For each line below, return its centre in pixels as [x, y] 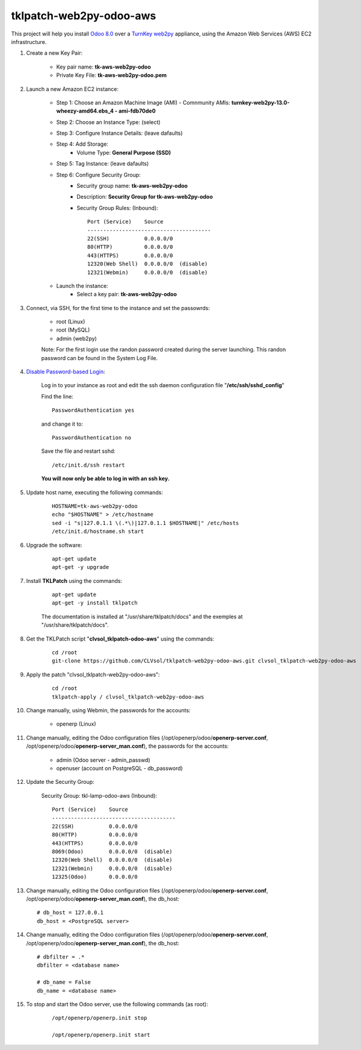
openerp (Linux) [76, 724]
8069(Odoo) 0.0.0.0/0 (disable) [112, 852]
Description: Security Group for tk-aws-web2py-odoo [145, 197]
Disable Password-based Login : [66, 372]
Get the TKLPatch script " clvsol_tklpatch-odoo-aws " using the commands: [120, 639]
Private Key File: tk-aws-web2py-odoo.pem [112, 75]
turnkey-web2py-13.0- [261, 102]
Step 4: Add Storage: [82, 144]
